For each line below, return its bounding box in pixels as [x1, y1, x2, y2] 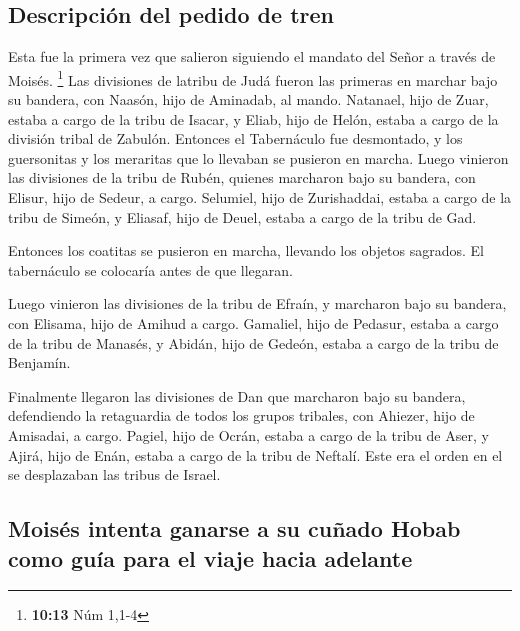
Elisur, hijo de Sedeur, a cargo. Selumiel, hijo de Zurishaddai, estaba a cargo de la [8, 187, 512, 208]
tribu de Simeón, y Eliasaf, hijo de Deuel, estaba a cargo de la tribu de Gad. [8, 206, 477, 227]
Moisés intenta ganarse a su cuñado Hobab [8, 513, 461, 544]
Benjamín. [8, 352, 71, 373]
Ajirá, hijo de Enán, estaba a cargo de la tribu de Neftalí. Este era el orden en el [8, 444, 503, 465]
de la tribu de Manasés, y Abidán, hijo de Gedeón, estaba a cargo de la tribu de [8, 332, 499, 353]
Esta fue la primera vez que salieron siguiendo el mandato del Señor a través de [8, 46, 496, 67]
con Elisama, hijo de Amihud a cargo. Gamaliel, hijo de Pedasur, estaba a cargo [8, 312, 499, 333]
